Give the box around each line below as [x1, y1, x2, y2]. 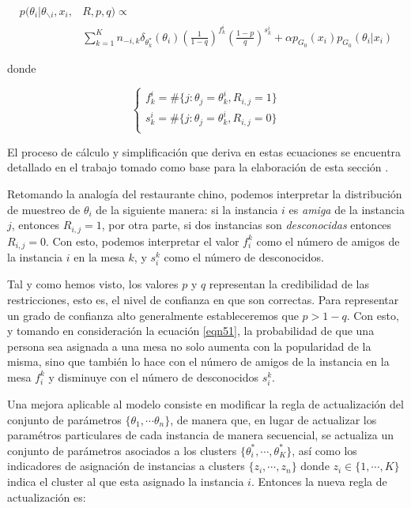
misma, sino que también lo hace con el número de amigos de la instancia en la [7, 353, 390, 370]
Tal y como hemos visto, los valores [7, 276, 179, 292]
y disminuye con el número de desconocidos [48, 368, 258, 385]
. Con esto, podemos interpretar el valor [45, 232, 239, 249]
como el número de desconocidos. [164, 249, 324, 265]
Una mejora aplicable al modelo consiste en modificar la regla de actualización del [7, 396, 404, 412]
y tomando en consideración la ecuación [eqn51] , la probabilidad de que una [7, 322, 375, 339]
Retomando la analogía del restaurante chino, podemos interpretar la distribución [7, 186, 402, 202]
